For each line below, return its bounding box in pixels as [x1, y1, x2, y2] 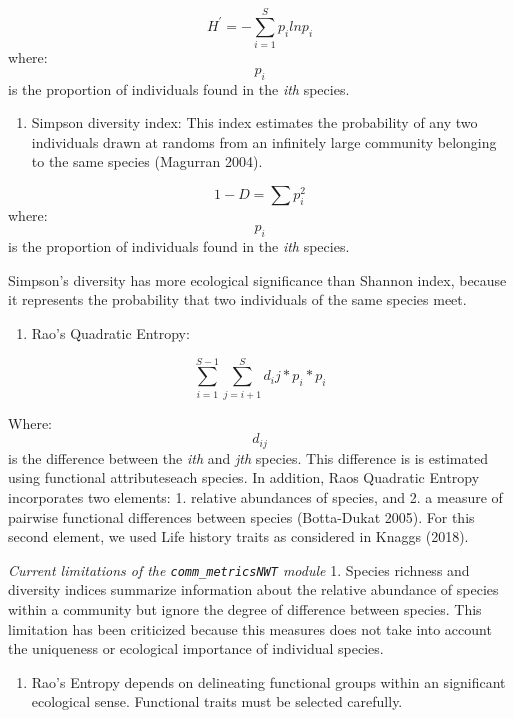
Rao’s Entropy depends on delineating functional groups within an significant [31, 671, 506, 692]
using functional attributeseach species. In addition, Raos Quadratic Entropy [8, 467, 480, 488]
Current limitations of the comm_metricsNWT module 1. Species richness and [8, 559, 470, 580]
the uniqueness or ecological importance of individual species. [8, 638, 384, 659]
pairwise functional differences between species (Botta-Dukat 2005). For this [8, 506, 475, 527]
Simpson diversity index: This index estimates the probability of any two [31, 112, 478, 133]
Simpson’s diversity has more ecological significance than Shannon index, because [8, 269, 507, 290]
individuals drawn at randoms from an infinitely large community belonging [31, 131, 497, 152]
